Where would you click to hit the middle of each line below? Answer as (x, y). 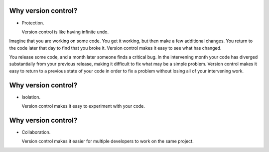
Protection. (33, 23)
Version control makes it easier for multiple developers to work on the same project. (108, 141)
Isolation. (31, 97)
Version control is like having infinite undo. (65, 32)
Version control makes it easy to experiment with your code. (83, 106)
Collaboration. (36, 132)
